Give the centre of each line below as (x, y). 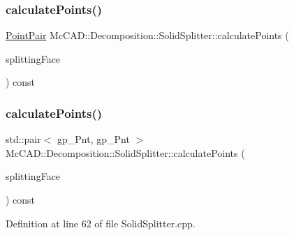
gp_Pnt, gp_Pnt (94, 139)
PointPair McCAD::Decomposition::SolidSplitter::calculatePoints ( (147, 35)
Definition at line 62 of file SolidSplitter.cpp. (101, 223)
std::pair (23, 139)
